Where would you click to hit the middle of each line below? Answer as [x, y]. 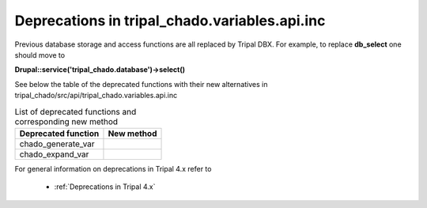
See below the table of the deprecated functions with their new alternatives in [141, 84]
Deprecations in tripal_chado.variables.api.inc [170, 21]
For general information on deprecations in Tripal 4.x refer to [113, 168]
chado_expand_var [54, 154]
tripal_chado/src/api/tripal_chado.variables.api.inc [96, 96]
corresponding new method [66, 121]
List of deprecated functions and [76, 112]
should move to [40, 55]
